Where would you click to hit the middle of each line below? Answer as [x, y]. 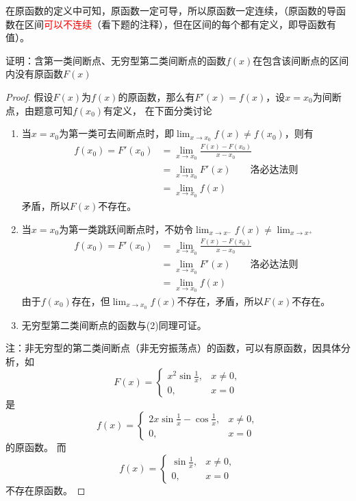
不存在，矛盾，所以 [220, 301]
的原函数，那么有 [156, 96]
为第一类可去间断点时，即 [117, 133]
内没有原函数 [34, 74]
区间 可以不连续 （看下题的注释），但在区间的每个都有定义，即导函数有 [180, 24]
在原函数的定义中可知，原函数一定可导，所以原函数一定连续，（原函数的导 [171, 10]
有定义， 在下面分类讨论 [158, 110]
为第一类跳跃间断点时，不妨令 [126, 229]
